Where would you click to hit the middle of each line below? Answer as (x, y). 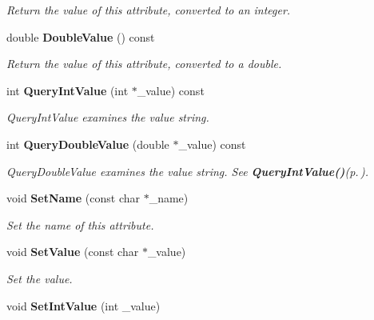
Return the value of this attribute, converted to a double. (144, 64)
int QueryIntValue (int (68, 90)
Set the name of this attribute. (80, 224)
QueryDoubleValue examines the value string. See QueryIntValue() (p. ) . (187, 171)
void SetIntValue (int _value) (84, 305)
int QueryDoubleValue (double (88, 144)
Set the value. (40, 278)
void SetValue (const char (73, 252)
